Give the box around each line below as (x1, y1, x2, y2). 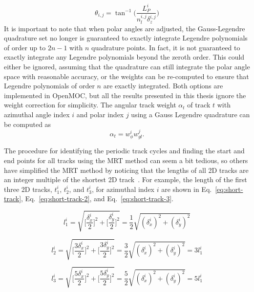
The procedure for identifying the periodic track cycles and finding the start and (4, 146, 245, 156)
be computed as (4, 119, 51, 129)
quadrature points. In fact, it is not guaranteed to (91, 42, 240, 52)
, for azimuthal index (92, 184, 155, 194)
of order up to (4, 42, 46, 52)
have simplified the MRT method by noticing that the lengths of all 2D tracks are (4, 165, 249, 175)
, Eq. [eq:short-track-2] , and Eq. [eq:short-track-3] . (21, 193, 173, 204)
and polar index (76, 109, 124, 119)
